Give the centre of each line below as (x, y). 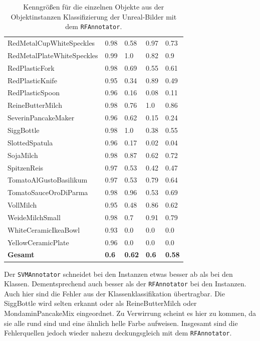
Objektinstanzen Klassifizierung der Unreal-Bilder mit (94, 16)
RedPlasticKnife (32, 80)
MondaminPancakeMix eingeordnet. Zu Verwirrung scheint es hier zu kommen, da (130, 313)
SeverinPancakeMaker (41, 118)
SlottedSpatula (30, 142)
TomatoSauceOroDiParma (48, 192)
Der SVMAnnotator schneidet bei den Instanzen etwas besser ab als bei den (118, 274)
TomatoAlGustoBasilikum (48, 180)
